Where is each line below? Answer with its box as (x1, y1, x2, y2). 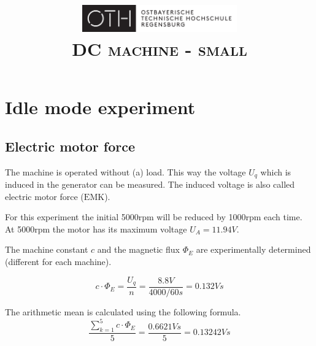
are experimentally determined (196, 243, 311, 256)
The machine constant (5, 243, 88, 256)
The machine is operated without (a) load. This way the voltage (5, 165, 246, 178)
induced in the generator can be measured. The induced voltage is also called (5, 177, 295, 190)
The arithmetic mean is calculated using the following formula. (5, 306, 241, 318)
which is (260, 165, 291, 178)
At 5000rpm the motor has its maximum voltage (5, 222, 187, 235)
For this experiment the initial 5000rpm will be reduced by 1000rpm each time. (5, 210, 303, 223)
